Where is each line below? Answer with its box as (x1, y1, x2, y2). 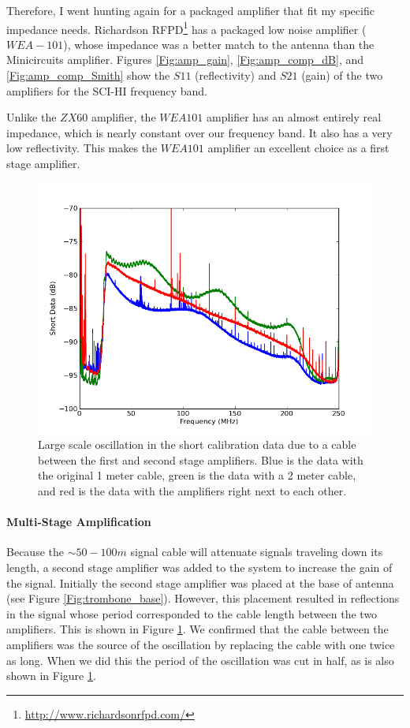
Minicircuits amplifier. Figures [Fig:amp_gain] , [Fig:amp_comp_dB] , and (6, 51, 364, 68)
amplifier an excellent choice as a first (207, 140, 389, 156)
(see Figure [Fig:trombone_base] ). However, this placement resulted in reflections (6, 590, 400, 607)
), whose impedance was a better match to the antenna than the (63, 35, 375, 52)
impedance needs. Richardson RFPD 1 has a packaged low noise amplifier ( (6, 18, 367, 37)
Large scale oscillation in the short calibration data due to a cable (38, 436, 356, 453)
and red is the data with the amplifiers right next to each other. (38, 482, 347, 498)
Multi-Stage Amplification (6, 513, 151, 530)
